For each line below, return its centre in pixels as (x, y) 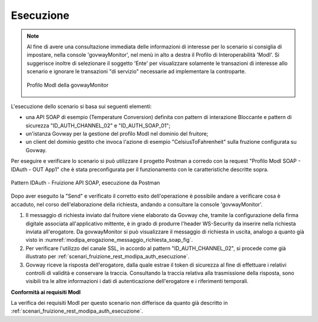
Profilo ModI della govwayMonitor (68, 85)
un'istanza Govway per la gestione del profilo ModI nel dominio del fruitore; (117, 134)
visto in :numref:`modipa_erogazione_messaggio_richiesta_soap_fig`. (109, 240)
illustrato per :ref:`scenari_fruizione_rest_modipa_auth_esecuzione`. (107, 257)
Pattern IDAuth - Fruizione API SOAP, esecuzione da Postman (85, 183)
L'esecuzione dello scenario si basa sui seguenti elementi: (81, 106)
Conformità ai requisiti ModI (46, 292)
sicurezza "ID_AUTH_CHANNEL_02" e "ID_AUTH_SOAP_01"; (98, 125)
